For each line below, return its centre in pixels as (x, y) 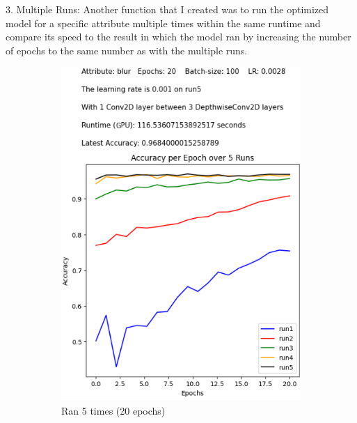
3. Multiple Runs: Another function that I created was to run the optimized (167, 9)
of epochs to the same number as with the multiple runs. (127, 50)
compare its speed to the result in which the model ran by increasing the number (178, 37)
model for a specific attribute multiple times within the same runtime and (163, 23)
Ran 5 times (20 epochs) (113, 411)
